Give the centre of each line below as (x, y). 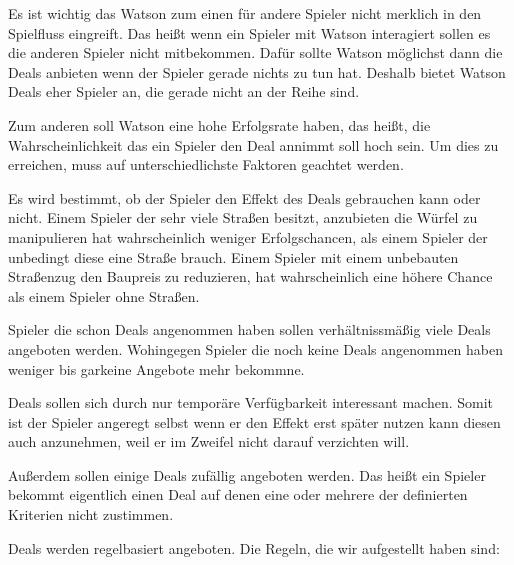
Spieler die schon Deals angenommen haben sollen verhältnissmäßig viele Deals (249, 329)
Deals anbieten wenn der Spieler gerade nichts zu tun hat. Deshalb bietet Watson (257, 71)
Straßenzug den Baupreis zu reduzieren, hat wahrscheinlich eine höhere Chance (250, 276)
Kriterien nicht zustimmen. (91, 514)
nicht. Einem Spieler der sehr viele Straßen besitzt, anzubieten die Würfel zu (243, 217)
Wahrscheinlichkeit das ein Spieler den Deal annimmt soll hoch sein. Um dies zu (253, 144)
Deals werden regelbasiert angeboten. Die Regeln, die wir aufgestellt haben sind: (254, 547)
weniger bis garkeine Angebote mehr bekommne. (156, 368)
